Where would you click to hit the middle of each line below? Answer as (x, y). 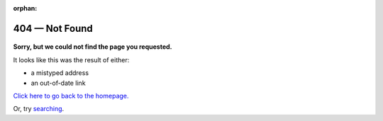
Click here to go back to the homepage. (71, 96)
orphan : (25, 8)
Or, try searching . (39, 109)
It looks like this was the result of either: (71, 59)
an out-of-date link (58, 83)
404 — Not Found (53, 28)
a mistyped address (60, 73)
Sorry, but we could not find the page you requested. (93, 47)
